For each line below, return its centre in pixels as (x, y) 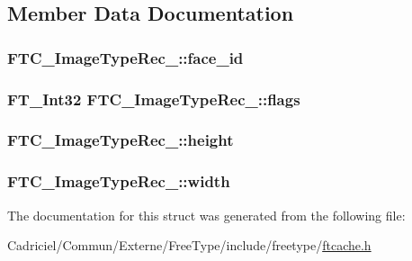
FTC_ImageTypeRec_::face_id (125, 57)
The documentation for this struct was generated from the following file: (206, 215)
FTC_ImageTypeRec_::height (121, 140)
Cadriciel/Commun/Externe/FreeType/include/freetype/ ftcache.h (189, 245)
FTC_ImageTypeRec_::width (119, 181)
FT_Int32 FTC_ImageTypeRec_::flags (154, 99)
